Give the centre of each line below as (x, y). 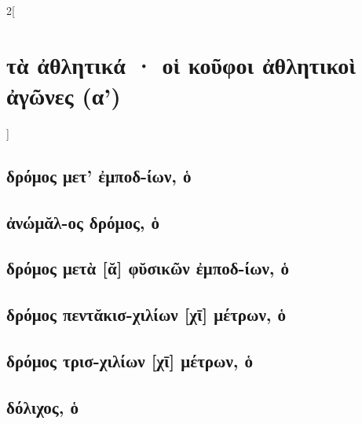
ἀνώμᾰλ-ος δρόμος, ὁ (83, 221)
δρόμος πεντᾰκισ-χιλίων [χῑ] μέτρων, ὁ (146, 314)
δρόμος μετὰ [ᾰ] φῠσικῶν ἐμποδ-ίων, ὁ (148, 268)
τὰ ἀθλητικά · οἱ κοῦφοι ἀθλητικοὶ (181, 64)
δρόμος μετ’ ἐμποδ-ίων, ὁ (99, 175)
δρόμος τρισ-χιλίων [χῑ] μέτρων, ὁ (130, 361)
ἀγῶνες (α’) (64, 95)
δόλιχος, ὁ (42, 406)
